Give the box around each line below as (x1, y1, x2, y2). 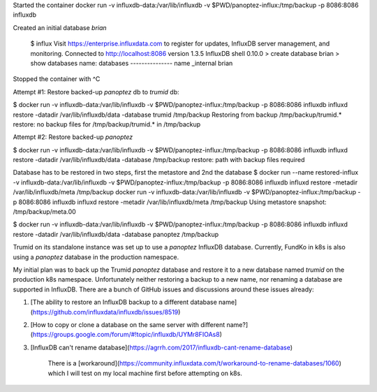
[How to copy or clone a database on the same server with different (30, 320, 226, 328)
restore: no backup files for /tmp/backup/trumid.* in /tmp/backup (13, 119, 201, 129)
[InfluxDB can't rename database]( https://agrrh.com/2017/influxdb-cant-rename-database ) (30, 343, 293, 351)
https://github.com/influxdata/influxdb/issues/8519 (32, 307, 179, 316)
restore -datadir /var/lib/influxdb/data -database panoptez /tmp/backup (13, 230, 219, 238)
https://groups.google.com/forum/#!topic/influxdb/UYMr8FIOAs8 (32, 331, 220, 339)
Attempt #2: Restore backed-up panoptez (13, 133, 133, 141)
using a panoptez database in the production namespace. (13, 252, 179, 261)
